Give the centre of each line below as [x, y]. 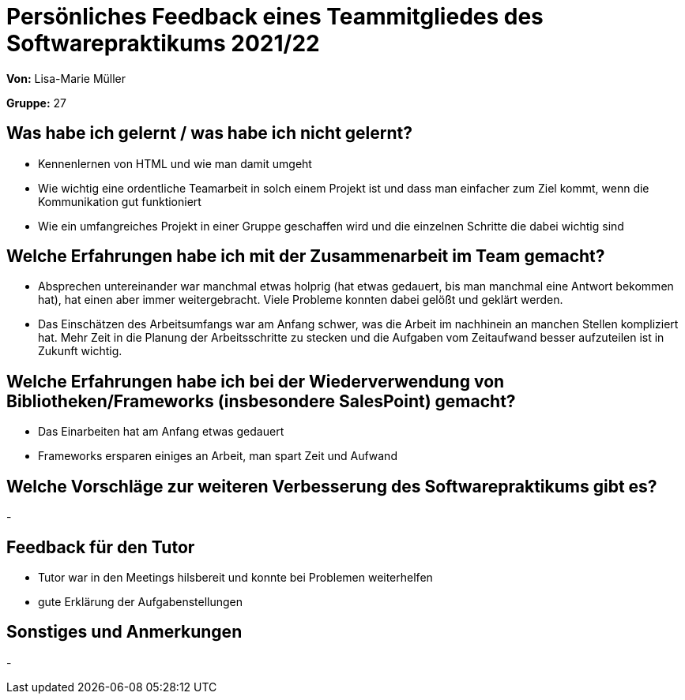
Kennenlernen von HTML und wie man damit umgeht [175, 163]
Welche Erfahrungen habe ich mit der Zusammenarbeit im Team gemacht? [306, 256]
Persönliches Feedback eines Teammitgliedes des [275, 17]
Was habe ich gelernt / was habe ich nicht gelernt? [209, 133]
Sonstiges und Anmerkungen [124, 632]
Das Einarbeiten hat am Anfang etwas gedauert [161, 432]
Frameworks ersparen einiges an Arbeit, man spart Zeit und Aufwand [218, 456]
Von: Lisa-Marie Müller [66, 78]
